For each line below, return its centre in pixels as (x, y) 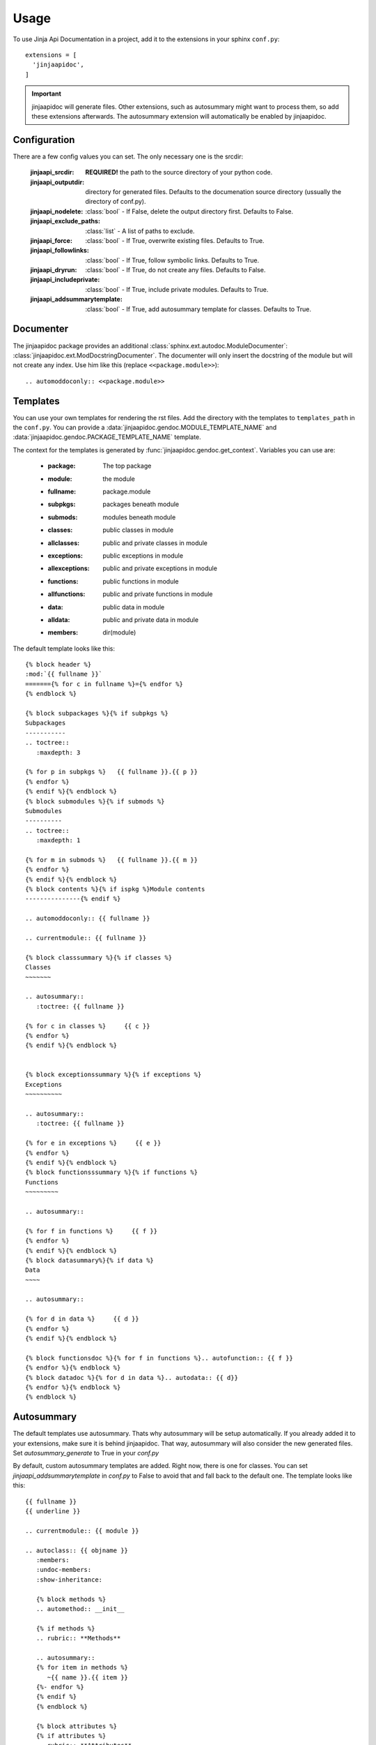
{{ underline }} (53, 1511)
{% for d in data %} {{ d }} (82, 1319)
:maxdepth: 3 (58, 752)
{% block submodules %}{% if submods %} (95, 801)
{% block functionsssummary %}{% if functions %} (112, 1172)
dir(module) (119, 632)
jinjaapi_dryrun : (54, 270)
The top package (127, 466)
